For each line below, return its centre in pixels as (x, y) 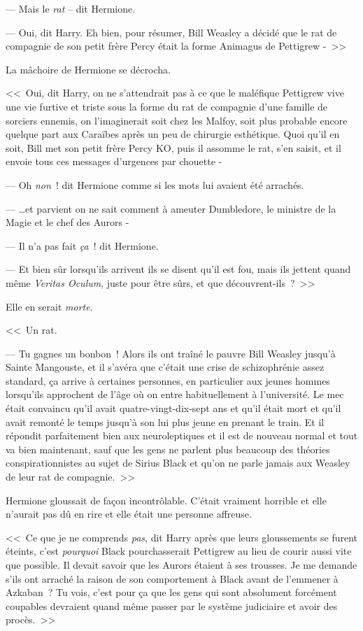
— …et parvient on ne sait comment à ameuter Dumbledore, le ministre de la (171, 208)
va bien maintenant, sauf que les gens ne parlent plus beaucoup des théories (168, 449)
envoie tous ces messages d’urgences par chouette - (114, 161)
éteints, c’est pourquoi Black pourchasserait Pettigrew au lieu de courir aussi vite (179, 551)
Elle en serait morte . (49, 306)
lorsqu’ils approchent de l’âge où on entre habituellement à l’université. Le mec (175, 394)
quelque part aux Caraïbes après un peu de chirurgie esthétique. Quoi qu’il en (173, 134)
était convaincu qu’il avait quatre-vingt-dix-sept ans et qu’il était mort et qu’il (173, 408)
